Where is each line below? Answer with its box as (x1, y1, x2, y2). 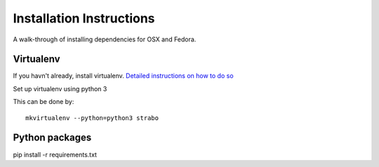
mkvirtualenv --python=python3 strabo (25, 114, 159, 122)
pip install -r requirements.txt (13, 150, 98, 159)
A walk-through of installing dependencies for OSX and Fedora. (13, 35, 197, 44)
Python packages (13, 132, 92, 144)
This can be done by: (13, 98, 74, 106)
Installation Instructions (13, 11, 155, 26)
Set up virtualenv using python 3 (13, 84, 107, 93)
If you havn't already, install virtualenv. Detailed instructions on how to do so (13, 72, 234, 80)
